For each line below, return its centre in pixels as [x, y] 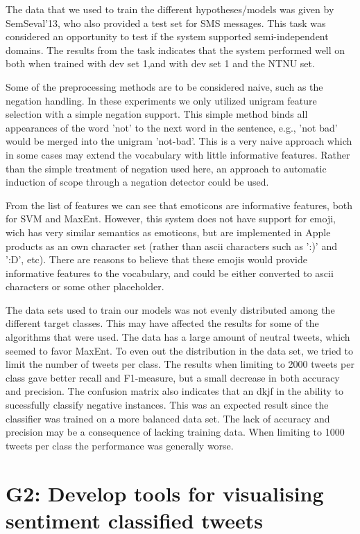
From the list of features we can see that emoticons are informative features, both [179, 205]
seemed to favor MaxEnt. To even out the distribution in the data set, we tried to [180, 350]
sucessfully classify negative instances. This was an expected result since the [167, 405]
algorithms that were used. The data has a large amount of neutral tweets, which [178, 337]
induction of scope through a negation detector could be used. [137, 182]
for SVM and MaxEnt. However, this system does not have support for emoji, [171, 219]
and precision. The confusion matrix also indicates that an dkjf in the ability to [174, 391]
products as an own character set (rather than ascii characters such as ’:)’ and [171, 246]
